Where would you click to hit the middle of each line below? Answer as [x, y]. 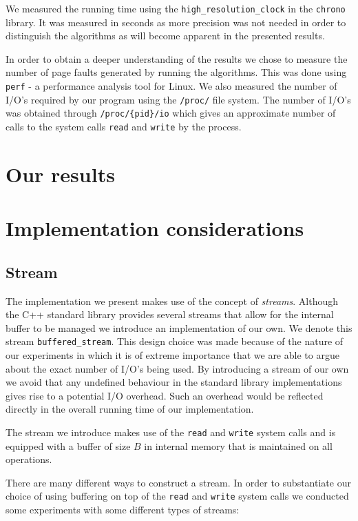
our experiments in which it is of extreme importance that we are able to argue [172, 355]
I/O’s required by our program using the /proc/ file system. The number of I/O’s [178, 99]
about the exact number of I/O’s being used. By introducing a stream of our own [177, 368]
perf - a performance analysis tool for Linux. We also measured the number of [171, 86]
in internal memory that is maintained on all [238, 445]
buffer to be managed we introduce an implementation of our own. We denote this [179, 327]
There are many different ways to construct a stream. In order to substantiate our [178, 482]
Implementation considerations [155, 228]
